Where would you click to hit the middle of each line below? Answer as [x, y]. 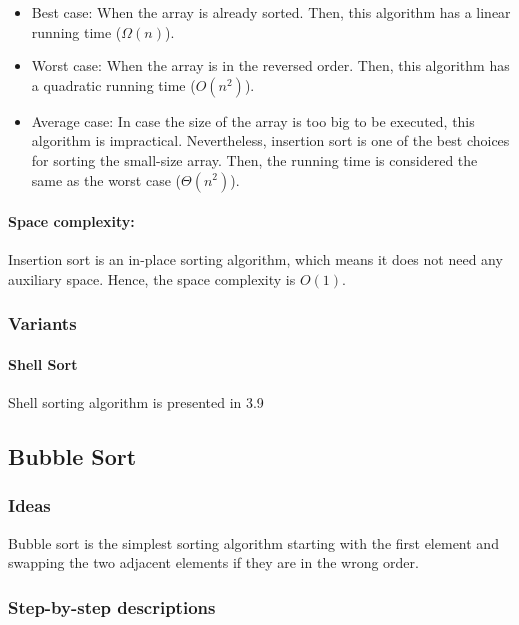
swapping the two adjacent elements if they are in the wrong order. [213, 562]
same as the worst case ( [106, 179]
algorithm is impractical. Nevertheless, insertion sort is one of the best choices [270, 140]
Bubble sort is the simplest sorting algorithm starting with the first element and [253, 542]
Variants [42, 323]
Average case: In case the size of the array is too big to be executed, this [253, 120]
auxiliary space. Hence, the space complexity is [152, 278]
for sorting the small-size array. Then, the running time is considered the [254, 159]
